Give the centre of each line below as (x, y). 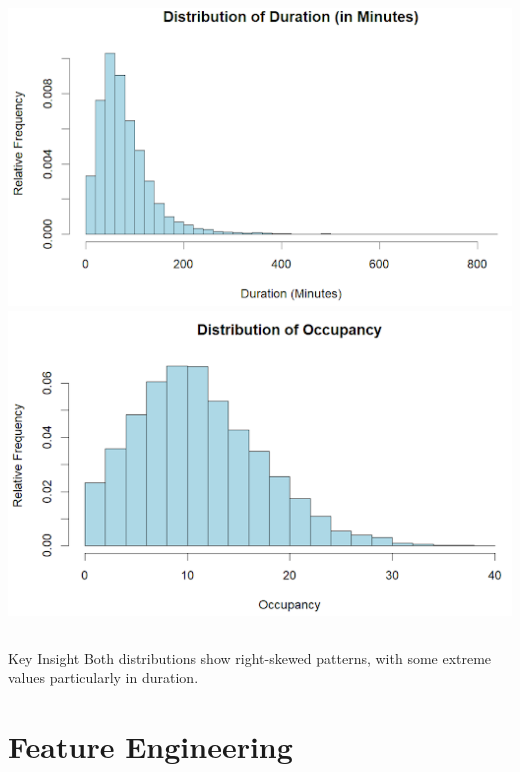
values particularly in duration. (103, 677)
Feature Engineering (150, 745)
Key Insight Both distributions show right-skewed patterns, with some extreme (250, 657)
